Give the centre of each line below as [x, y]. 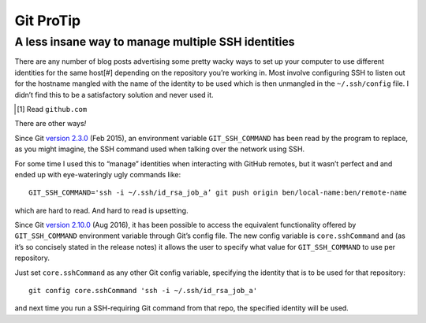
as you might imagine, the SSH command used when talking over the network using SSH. [160, 149]
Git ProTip [48, 20]
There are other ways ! [50, 124]
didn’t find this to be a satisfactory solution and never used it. [114, 95]
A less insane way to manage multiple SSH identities [155, 42]
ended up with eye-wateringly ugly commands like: [98, 174]
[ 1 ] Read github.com [52, 109]
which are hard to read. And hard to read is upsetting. [101, 210]
